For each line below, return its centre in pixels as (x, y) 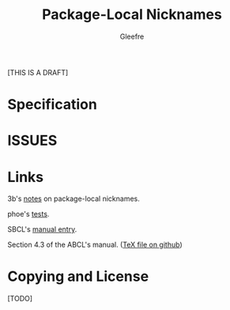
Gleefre (132, 36)
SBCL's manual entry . (42, 229)
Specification (53, 105)
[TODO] (20, 299)
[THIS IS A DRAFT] (38, 72)
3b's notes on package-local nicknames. (74, 198)
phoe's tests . (28, 214)
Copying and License (78, 276)
